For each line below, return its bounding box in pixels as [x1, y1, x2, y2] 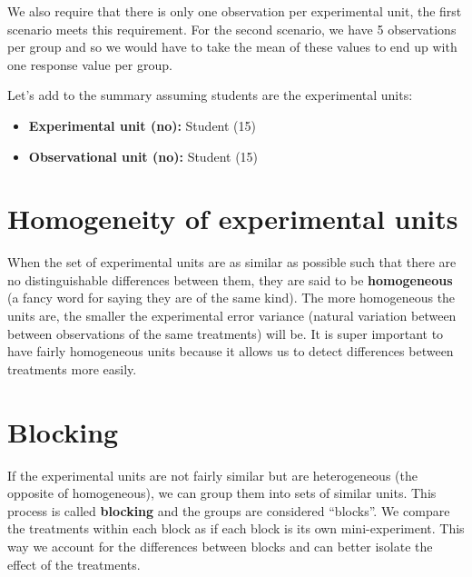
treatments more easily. [7, 359, 137, 378]
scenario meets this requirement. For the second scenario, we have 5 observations [7, 19, 457, 38]
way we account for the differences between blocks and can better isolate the [7, 536, 433, 555]
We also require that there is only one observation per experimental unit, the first [7, 2, 462, 20]
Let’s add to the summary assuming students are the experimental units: [7, 85, 413, 104]
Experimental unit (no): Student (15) [28, 115, 256, 134]
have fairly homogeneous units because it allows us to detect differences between [7, 342, 454, 361]
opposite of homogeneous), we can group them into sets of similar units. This [7, 483, 437, 502]
